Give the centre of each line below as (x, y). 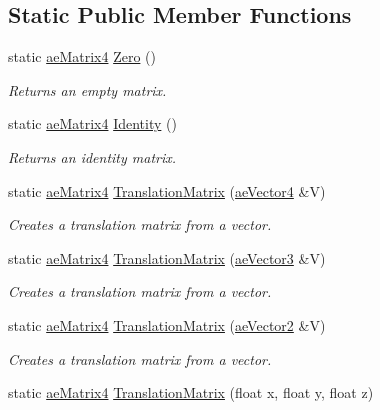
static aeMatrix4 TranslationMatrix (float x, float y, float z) (191, 392)
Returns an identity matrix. (92, 156)
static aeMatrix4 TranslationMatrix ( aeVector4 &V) (167, 190)
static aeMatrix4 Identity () (92, 123)
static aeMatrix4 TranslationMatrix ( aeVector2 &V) (167, 324)
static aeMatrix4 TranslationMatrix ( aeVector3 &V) (167, 257)
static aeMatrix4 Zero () (82, 56)
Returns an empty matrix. (87, 89)
